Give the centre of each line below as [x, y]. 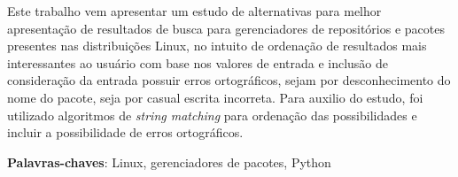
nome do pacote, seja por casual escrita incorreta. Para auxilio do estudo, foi [215, 97]
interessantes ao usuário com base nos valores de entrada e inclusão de [198, 62]
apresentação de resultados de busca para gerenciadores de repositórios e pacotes [226, 28]
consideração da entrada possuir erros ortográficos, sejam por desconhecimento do [229, 80]
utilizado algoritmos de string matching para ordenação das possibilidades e [212, 115]
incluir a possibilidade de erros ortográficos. [125, 132]
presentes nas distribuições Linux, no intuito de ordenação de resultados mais [217, 46]
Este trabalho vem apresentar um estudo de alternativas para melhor [194, 11]
